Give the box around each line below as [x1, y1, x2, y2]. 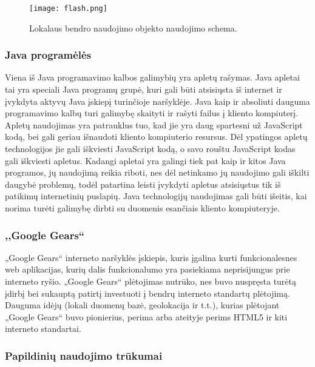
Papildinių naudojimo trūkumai [5, 348, 163, 363]
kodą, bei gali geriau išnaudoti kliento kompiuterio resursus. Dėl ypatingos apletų [5, 130, 308, 143]
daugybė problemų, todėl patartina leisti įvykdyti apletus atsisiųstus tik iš [5, 177, 281, 190]
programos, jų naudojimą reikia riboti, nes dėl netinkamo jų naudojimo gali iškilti [5, 166, 310, 179]
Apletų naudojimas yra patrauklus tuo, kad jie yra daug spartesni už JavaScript [5, 118, 303, 131]
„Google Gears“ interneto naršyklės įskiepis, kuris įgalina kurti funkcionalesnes [5, 251, 297, 263]
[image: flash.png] [29, 4, 107, 13]
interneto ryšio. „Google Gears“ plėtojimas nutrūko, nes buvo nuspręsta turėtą [5, 275, 297, 287]
